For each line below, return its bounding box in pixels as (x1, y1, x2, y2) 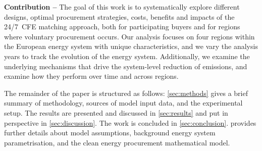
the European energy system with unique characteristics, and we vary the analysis (4, 41, 258, 52)
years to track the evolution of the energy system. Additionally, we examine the (4, 51, 250, 61)
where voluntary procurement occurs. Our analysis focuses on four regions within (4, 31, 255, 41)
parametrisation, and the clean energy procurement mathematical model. (4, 137, 230, 147)
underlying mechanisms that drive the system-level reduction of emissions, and (4, 61, 247, 71)
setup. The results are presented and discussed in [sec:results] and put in (4, 107, 228, 118)
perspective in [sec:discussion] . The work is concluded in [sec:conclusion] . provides (4, 117, 256, 128)
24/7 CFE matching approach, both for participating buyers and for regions (4, 21, 240, 32)
